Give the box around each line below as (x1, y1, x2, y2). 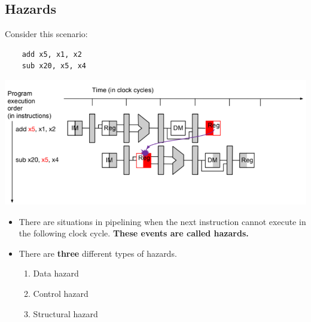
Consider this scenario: (5, 28, 88, 40)
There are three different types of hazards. (19, 247, 177, 259)
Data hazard (33, 267, 79, 280)
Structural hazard (33, 307, 98, 320)
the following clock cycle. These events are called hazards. (19, 227, 249, 239)
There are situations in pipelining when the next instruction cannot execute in (19, 215, 306, 227)
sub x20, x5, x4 (22, 62, 87, 71)
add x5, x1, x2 (22, 50, 82, 59)
